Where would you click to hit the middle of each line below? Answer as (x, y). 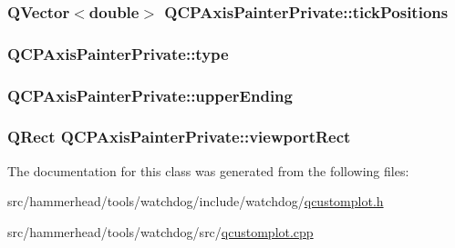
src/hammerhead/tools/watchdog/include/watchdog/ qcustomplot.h (196, 201)
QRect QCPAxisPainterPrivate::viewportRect (179, 137)
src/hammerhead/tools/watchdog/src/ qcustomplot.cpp (160, 231)
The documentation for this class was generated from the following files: (208, 170)
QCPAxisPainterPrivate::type (118, 53)
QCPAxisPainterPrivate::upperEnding (150, 95)
